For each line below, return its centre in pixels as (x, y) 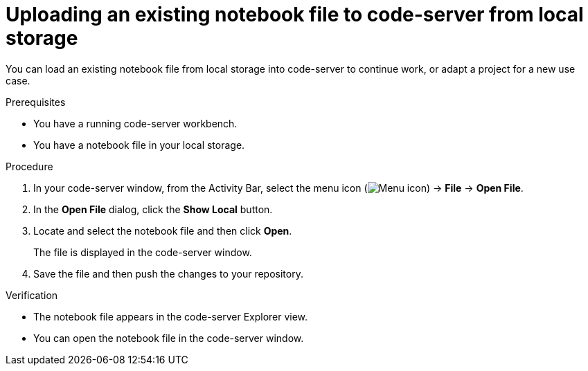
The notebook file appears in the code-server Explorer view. (171, 316)
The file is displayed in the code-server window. (143, 252)
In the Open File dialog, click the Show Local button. (153, 209)
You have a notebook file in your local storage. (139, 145)
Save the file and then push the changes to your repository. (168, 273)
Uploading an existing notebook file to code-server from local (295, 15)
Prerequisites (36, 102)
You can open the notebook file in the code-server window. (169, 338)
